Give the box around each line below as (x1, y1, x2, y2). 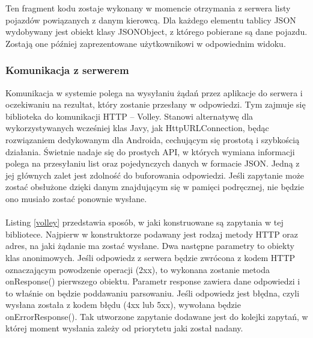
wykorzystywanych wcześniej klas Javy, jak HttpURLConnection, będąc (5, 121, 269, 134)
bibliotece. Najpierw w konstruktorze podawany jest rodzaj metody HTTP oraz (5, 227, 299, 240)
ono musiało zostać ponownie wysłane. (5, 192, 147, 204)
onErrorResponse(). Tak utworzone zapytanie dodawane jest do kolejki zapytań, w (5, 310, 308, 322)
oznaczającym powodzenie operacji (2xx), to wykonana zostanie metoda (5, 263, 270, 275)
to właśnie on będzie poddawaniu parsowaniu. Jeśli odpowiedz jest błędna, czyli (5, 286, 300, 299)
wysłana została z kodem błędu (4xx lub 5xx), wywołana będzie (5, 298, 241, 311)
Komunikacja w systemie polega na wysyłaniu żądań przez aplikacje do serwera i (5, 86, 303, 99)
